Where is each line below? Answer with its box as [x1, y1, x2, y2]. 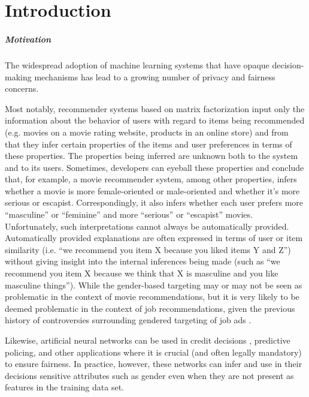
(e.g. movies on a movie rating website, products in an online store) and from [5, 125, 289, 138]
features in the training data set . [5, 381, 124, 393]
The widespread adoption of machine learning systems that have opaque [5, 58, 269, 71]
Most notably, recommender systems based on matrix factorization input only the [5, 102, 305, 115]
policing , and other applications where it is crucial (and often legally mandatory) [5, 345, 302, 358]
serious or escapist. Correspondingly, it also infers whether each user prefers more [5, 196, 304, 209]
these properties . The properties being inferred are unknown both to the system [5, 149, 298, 162]
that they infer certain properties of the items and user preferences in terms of [5, 137, 292, 150]
